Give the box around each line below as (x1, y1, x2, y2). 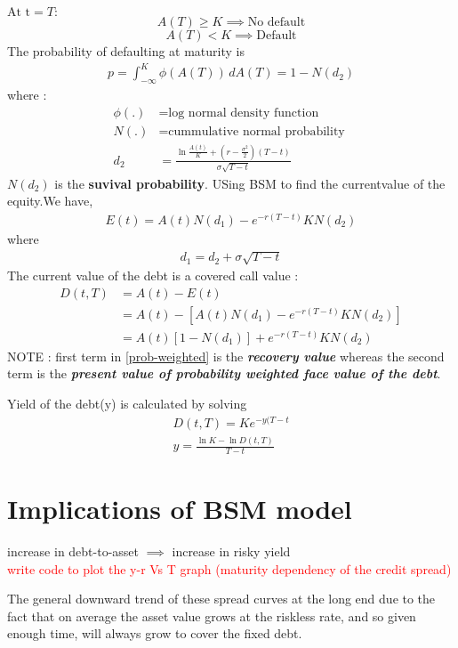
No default (247, 16, 306, 28)
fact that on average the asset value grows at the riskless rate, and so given (7, 606, 416, 625)
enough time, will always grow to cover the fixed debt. (7, 624, 302, 643)
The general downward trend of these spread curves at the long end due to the (7, 589, 436, 608)
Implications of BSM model (7, 490, 352, 527)
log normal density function (168, 106, 319, 119)
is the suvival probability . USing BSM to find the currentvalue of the (54, 174, 446, 192)
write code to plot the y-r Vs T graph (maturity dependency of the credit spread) (7, 559, 452, 578)
